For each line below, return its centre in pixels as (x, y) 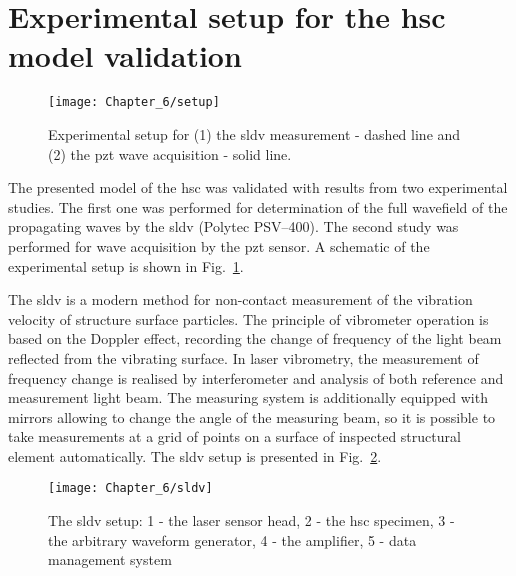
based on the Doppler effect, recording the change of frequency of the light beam (255, 338)
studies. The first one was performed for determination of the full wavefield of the (258, 206)
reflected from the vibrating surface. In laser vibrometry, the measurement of (243, 357)
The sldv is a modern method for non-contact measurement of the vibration (240, 299)
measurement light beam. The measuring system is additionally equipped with (248, 397)
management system (110, 559)
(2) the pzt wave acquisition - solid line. (170, 153)
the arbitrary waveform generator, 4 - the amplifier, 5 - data (232, 539)
